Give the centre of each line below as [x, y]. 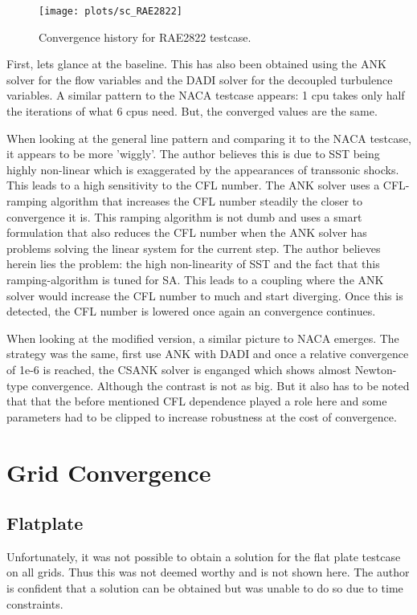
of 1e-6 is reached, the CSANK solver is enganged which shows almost [179, 369]
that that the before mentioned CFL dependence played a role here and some [197, 401]
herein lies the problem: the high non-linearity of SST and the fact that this [193, 264]
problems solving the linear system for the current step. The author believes [194, 248]
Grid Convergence [109, 472]
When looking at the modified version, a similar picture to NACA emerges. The [203, 338]
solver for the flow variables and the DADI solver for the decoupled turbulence [200, 79]
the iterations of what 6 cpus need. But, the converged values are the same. [192, 111]
